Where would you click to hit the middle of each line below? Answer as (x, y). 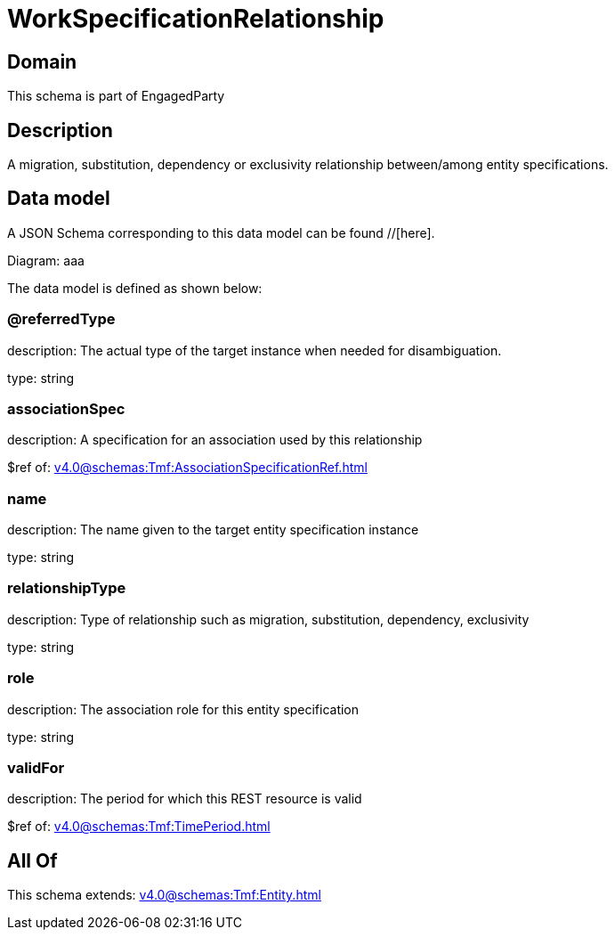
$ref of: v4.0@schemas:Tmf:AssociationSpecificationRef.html (187, 468)
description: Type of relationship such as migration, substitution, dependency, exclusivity (268, 619)
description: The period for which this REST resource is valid (185, 799)
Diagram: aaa (46, 260)
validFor (36, 767)
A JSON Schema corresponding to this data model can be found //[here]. (221, 232)
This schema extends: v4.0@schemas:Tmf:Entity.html (164, 895)
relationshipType (67, 588)
